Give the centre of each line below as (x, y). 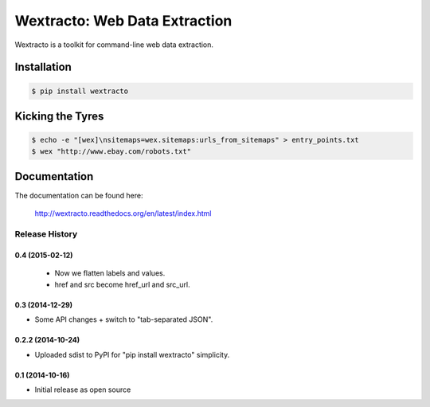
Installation (43, 67)
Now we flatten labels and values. (110, 273)
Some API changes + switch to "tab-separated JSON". (124, 319)
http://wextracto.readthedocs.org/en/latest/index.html (123, 213)
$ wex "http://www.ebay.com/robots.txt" (111, 151)
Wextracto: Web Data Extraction (123, 21)
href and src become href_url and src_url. (122, 284)
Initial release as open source (83, 389)
